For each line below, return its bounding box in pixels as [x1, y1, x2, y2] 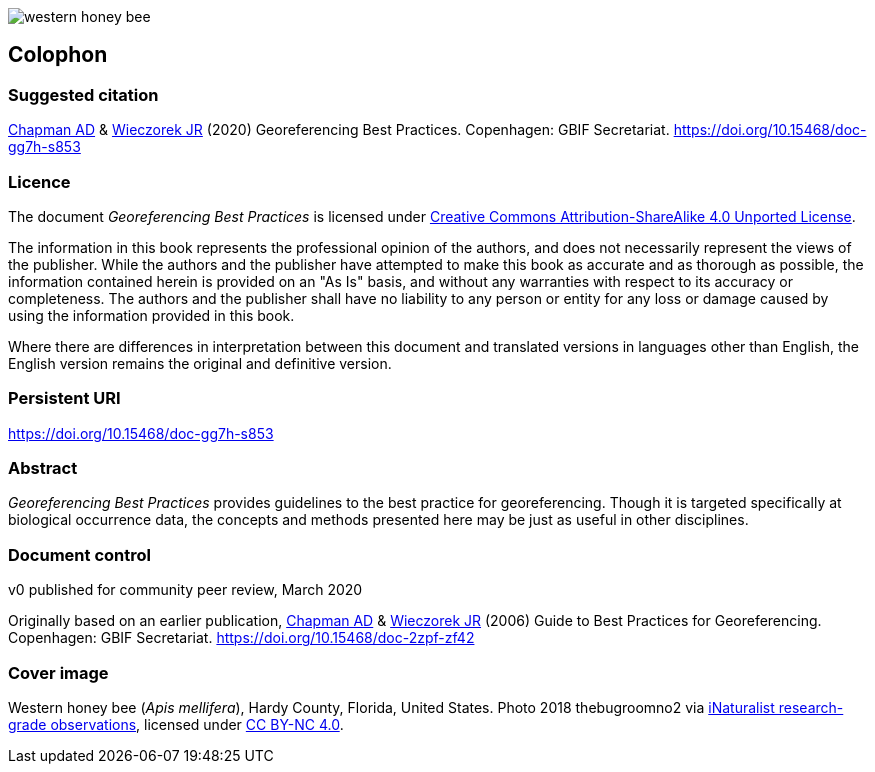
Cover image [8, 662, 109, 683]
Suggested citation [8, 84, 159, 105]
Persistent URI [8, 388, 121, 409]
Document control [8, 544, 151, 565]
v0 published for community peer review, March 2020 [8, 581, 363, 599]
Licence [8, 171, 71, 192]
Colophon [8, 42, 108, 68]
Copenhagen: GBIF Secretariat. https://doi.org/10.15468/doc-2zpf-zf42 [8, 629, 475, 647]
